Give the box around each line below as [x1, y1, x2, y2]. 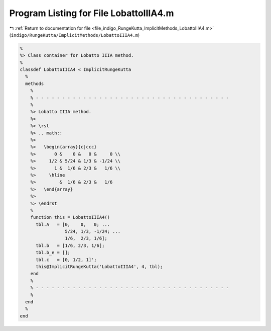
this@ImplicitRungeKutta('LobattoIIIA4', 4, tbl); [36, 264, 163, 270]
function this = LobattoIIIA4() [30, 214, 110, 220]
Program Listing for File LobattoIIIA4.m [9, 8, 174, 19]
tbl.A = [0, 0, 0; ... [36, 221, 110, 227]
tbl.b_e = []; [36, 250, 70, 256]
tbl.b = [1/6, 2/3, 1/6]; [36, 242, 105, 249]
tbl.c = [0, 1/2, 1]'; [36, 257, 97, 263]
